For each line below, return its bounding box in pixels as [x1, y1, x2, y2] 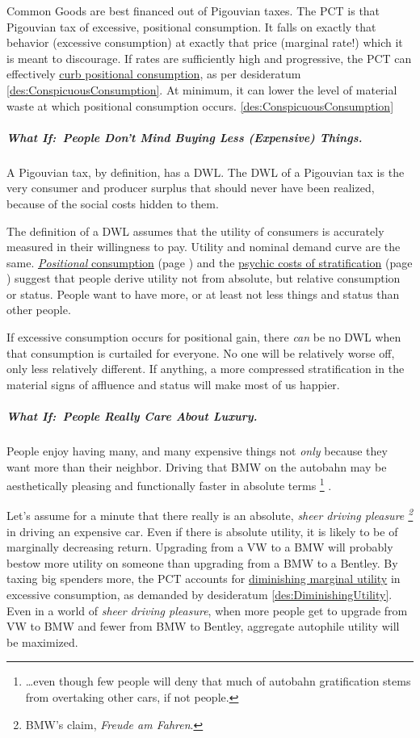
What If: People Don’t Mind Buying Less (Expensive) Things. [6, 128, 363, 145]
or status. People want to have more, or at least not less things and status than [6, 285, 400, 302]
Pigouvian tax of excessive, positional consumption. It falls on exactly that [6, 18, 376, 35]
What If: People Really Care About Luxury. [6, 408, 258, 425]
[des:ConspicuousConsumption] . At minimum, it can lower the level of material [6, 81, 397, 98]
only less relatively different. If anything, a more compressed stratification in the [6, 360, 405, 377]
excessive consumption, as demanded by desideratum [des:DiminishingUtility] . [6, 586, 393, 603]
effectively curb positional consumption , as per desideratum [6, 65, 301, 82]
